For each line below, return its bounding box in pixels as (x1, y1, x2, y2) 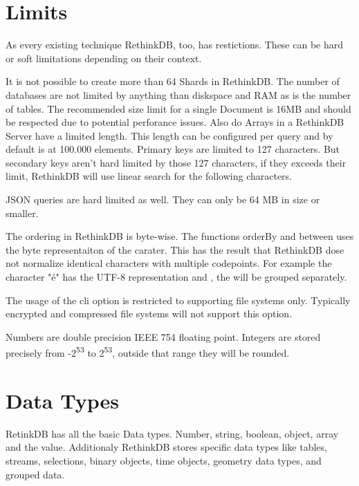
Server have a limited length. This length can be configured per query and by (6, 128, 333, 142)
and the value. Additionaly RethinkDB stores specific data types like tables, (6, 440, 327, 454)
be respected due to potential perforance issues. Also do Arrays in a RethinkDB (6, 115, 344, 129)
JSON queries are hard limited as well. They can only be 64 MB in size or (6, 192, 320, 207)
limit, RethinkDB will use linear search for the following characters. (6, 169, 293, 183)
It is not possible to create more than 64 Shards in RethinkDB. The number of (6, 74, 340, 88)
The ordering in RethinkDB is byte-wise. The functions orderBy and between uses (6, 229, 354, 243)
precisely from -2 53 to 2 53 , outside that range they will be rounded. (6, 344, 290, 360)
